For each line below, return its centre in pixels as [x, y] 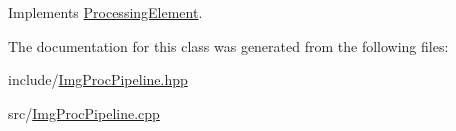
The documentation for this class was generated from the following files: [228, 45]
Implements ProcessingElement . [105, 12]
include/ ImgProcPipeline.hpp [98, 79]
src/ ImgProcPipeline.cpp [84, 112]
